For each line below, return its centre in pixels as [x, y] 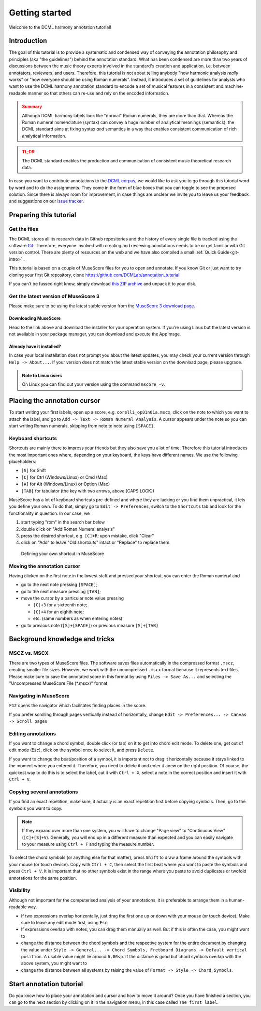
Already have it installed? [35, 346]
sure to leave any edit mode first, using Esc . [65, 922]
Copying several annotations [43, 791]
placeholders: [22, 462]
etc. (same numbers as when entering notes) [78, 618]
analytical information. [44, 136]
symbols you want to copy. [36, 808]
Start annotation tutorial [46, 984]
